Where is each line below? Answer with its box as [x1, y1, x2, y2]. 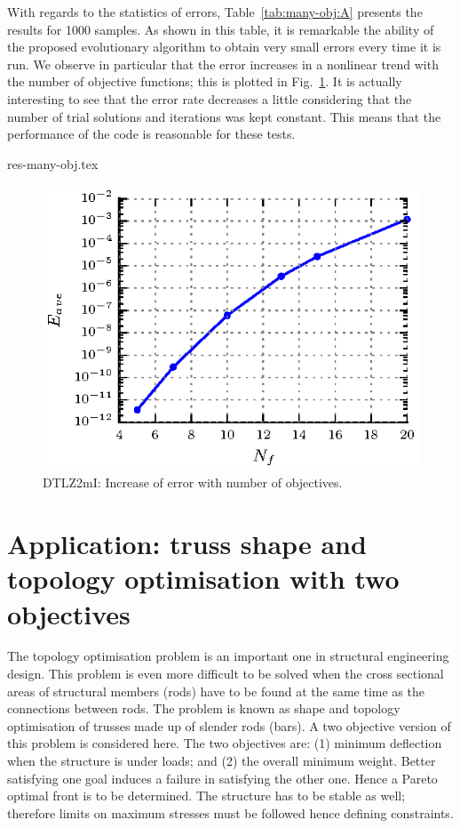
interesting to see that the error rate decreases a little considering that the [7, 89, 412, 108]
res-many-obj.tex [7, 154, 99, 173]
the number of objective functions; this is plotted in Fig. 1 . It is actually [7, 72, 402, 91]
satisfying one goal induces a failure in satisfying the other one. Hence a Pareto [7, 768, 438, 787]
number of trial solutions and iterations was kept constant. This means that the [7, 107, 441, 125]
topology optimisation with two [7, 560, 400, 597]
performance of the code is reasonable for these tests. [7, 125, 296, 143]
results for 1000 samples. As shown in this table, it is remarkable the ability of [7, 20, 434, 38]
